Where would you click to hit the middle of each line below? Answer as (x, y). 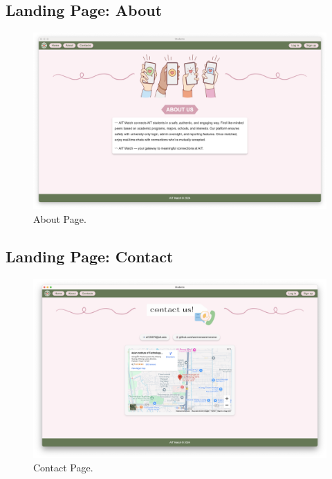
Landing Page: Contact (90, 256)
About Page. (60, 218)
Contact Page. (63, 468)
